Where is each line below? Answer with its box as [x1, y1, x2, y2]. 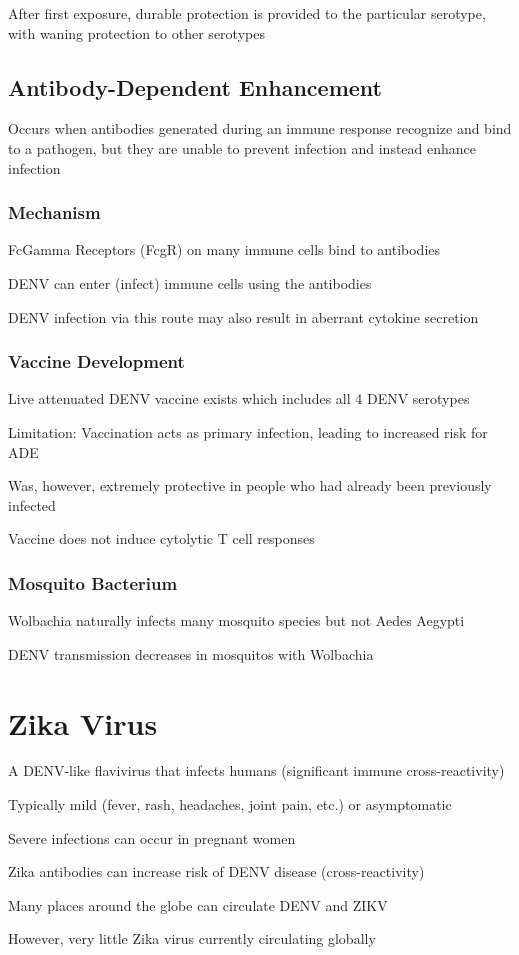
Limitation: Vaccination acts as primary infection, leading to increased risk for [8, 421, 488, 442]
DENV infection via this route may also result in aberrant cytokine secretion [8, 306, 479, 327]
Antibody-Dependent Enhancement [8, 71, 382, 102]
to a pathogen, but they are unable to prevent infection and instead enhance [8, 137, 477, 158]
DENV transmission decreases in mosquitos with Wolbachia [8, 643, 374, 664]
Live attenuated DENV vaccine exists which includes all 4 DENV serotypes [8, 388, 470, 409]
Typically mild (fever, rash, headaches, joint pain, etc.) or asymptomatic [8, 794, 452, 815]
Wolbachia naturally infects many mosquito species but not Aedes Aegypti [8, 610, 465, 631]
